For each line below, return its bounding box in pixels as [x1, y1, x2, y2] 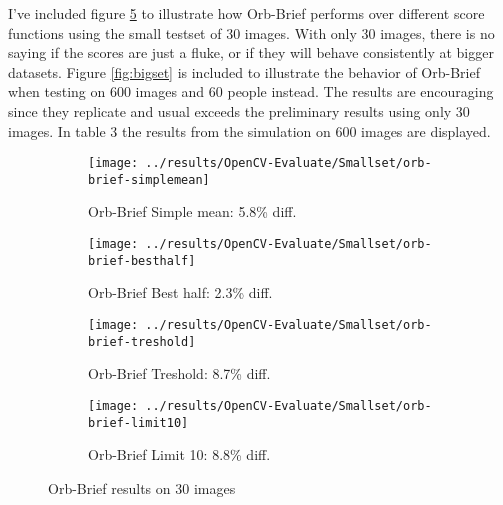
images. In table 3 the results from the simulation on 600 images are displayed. [8, 120, 491, 141]
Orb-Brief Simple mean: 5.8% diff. [88, 201, 297, 222]
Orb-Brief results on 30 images [48, 477, 236, 498]
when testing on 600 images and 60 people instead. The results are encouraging [8, 81, 494, 102]
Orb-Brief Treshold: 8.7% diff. [88, 363, 271, 384]
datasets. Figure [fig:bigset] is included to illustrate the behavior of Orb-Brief [8, 61, 480, 82]
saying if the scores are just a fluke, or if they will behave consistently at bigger [8, 42, 494, 63]
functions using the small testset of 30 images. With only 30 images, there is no [8, 22, 495, 43]
